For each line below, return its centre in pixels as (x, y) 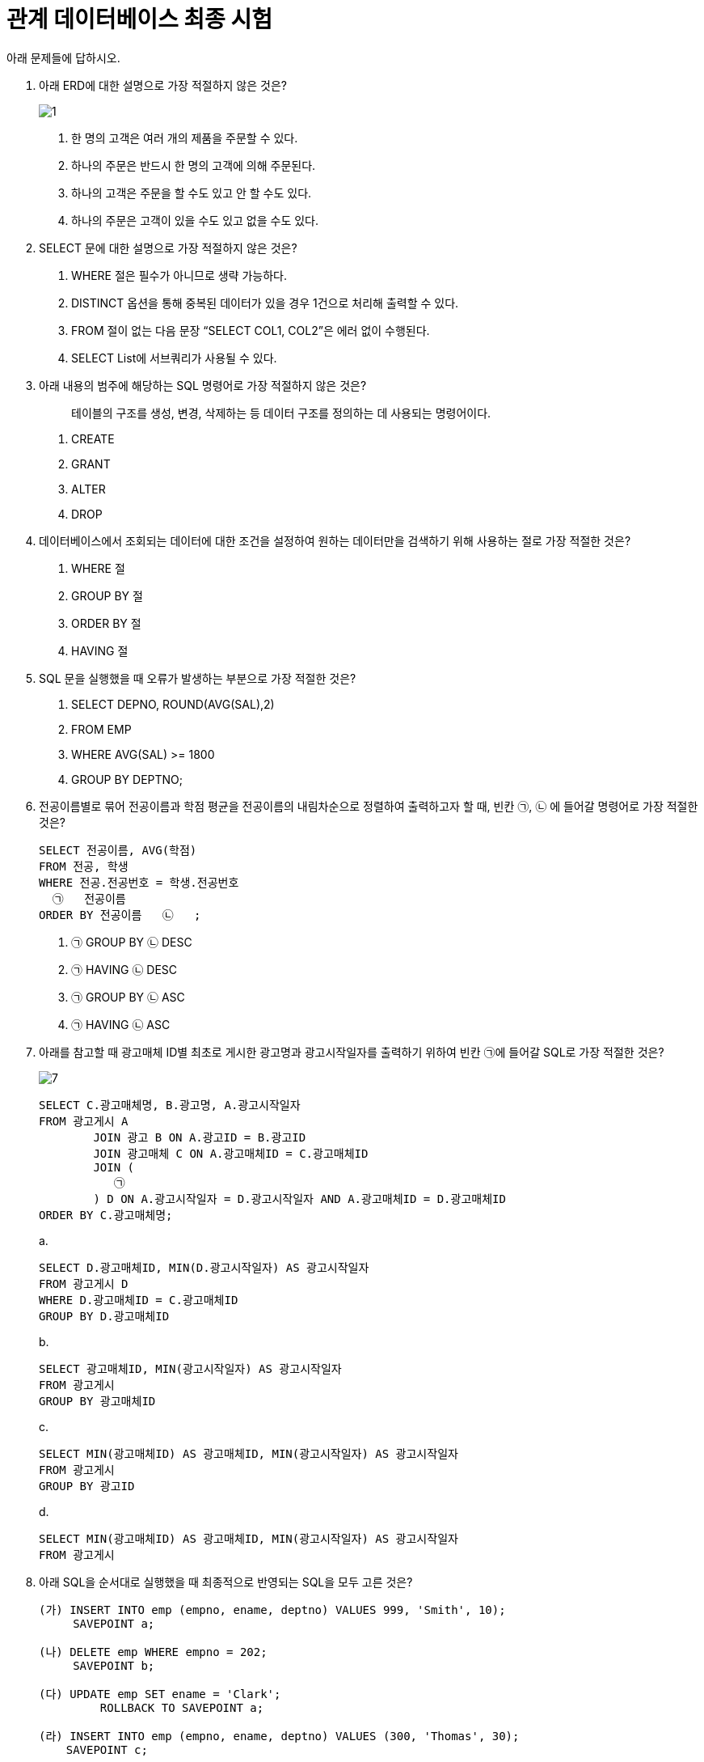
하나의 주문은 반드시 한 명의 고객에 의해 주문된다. (194, 165)
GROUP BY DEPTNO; (127, 779)
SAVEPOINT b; (114, 1665)
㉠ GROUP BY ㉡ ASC (128, 997)
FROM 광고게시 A (84, 1121)
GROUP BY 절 (107, 595)
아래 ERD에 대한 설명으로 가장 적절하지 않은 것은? (163, 85)
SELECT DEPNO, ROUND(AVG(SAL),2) (173, 704)
